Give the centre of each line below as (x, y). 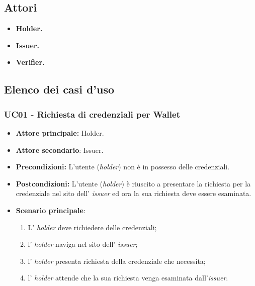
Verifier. (30, 62)
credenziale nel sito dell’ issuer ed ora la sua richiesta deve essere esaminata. (134, 193)
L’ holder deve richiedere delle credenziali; (92, 227)
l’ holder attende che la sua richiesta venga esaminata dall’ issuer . (128, 278)
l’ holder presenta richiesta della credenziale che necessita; (117, 261)
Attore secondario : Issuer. (60, 150)
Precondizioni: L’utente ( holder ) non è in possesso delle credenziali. (123, 167)
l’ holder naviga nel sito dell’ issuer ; (83, 244)
